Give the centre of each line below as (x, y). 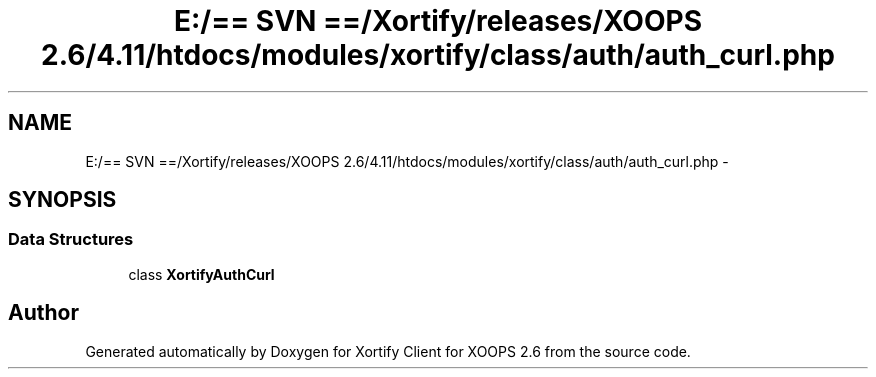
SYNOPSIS (62, 200)
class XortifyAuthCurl (201, 274)
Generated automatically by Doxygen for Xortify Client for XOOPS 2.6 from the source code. (388, 351)
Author (43, 313)
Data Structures (71, 239)
